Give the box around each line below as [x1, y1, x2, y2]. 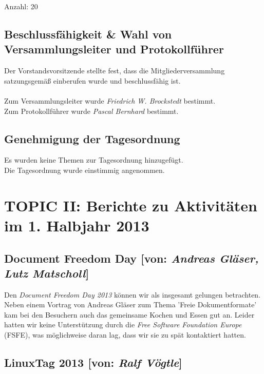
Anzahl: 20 [4, 1, 38, 11]
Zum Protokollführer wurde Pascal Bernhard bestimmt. [4, 105, 179, 116]
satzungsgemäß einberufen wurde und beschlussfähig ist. [4, 75, 181, 86]
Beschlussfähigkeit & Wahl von [4, 26, 172, 42]
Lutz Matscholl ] [4, 265, 89, 281]
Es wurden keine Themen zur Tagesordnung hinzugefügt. [4, 154, 183, 165]
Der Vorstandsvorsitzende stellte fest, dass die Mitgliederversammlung [4, 65, 225, 76]
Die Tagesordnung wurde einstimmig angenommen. [4, 164, 165, 175]
